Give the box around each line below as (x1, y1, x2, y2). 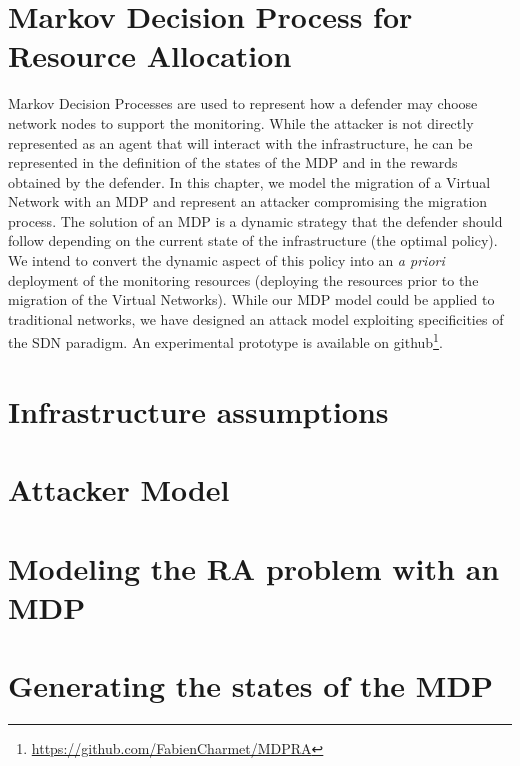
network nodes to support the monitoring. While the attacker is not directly (8, 112, 474, 133)
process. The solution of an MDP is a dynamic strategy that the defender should (8, 210, 503, 231)
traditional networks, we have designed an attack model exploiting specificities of (8, 308, 504, 329)
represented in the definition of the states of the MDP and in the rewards (8, 152, 458, 173)
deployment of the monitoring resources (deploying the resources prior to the (8, 269, 479, 290)
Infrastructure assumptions (8, 390, 389, 431)
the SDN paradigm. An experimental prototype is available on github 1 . (8, 329, 443, 353)
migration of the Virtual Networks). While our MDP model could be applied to (8, 289, 495, 310)
